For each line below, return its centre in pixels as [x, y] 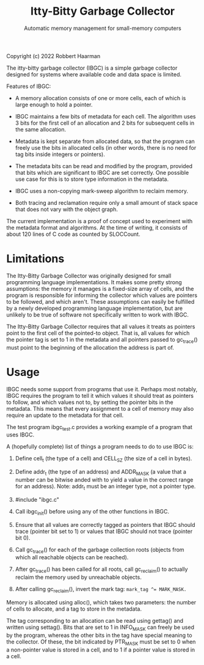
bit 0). [23, 538]
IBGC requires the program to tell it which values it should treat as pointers [100, 395]
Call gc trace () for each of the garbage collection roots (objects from [100, 550]
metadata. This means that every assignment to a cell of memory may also [100, 408]
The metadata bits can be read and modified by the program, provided [104, 166]
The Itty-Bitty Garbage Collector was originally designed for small [89, 276]
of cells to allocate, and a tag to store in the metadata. [74, 609]
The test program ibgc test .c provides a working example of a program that [99, 428]
